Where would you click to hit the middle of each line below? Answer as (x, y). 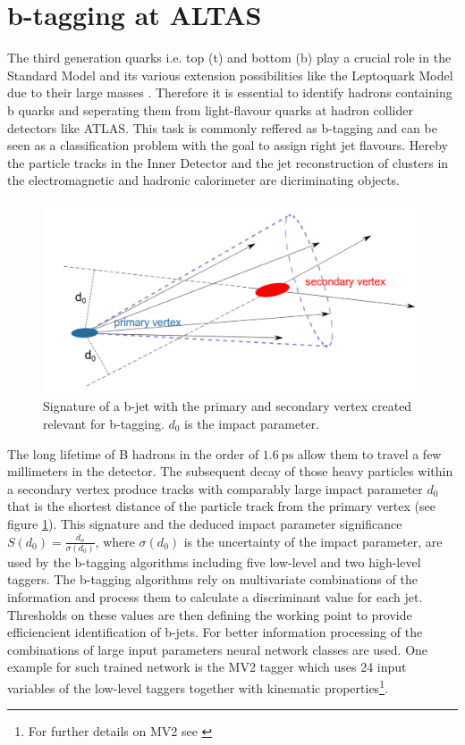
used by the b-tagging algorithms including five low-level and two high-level (214, 561)
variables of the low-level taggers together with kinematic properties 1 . (198, 686)
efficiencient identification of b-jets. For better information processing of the (215, 632)
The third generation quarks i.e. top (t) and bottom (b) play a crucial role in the (229, 58)
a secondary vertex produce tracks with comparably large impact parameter (215, 488)
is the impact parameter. (252, 423)
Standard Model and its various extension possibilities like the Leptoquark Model (230, 75)
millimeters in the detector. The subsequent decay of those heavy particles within (230, 471)
